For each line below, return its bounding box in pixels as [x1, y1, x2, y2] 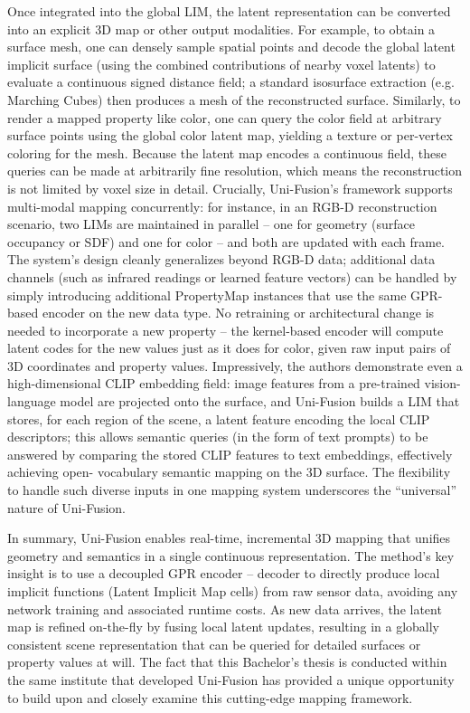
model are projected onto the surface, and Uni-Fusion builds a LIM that [60, 392, 460, 411]
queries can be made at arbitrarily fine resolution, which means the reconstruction [7, 161, 463, 180]
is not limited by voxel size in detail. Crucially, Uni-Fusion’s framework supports [7, 178, 453, 197]
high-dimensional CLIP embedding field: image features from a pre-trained [7, 374, 420, 393]
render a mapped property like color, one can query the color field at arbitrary [7, 108, 442, 127]
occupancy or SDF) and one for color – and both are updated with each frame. [7, 232, 446, 251]
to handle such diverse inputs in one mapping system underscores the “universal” [7, 480, 456, 499]
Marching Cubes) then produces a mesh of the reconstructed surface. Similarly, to [7, 90, 461, 109]
